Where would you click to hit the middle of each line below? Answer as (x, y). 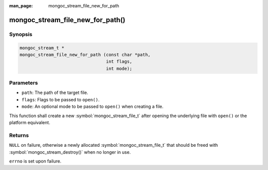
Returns (19, 135)
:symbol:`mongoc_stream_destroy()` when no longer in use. (70, 152)
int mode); (119, 68)
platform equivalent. (30, 123)
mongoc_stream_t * (42, 48)
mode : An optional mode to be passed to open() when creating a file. (93, 107)
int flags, (119, 62)
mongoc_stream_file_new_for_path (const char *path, (85, 55)
